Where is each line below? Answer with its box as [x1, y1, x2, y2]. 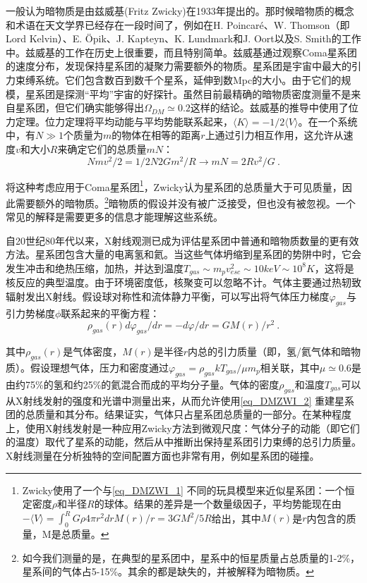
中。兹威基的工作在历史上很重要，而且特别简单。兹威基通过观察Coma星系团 [6, 44, 357, 59]
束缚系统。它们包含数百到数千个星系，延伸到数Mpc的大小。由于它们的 [15, 72, 342, 87]
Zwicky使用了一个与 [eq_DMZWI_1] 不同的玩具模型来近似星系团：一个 [22, 482, 345, 497]
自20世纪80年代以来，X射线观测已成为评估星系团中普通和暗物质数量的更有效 [6, 233, 359, 247]
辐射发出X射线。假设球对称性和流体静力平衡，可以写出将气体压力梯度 [6, 288, 330, 303]
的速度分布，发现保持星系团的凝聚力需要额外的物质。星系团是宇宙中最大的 [6, 59, 351, 73]
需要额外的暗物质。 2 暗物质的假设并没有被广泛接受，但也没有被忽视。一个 [15, 193, 356, 210]
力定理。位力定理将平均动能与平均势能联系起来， [6, 113, 233, 128]
